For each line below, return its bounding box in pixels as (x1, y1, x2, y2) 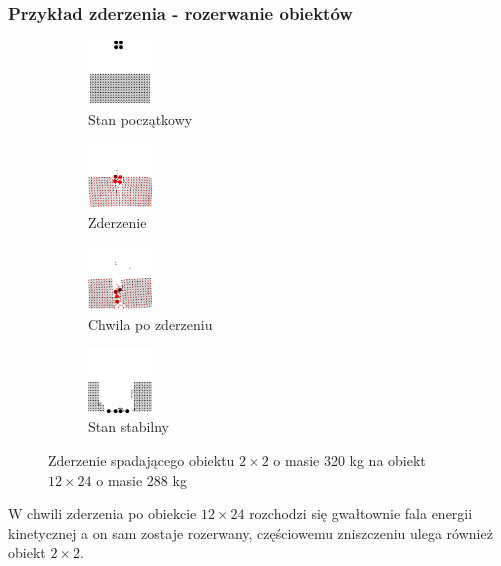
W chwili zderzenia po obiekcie (8, 503, 197, 524)
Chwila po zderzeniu (88, 313, 213, 334)
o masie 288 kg (96, 469, 187, 490)
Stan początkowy (88, 109, 193, 130)
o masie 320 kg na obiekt (273, 449, 426, 470)
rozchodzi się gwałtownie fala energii (249, 503, 473, 524)
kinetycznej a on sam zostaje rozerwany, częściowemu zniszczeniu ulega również (8, 522, 493, 543)
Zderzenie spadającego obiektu (48, 449, 235, 470)
